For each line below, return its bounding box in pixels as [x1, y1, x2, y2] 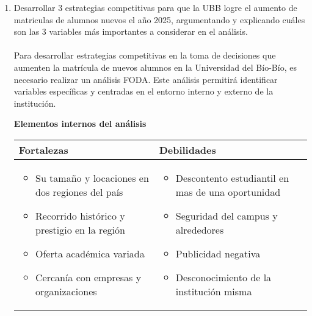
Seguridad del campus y [175, 208, 278, 223]
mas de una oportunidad [175, 184, 281, 199]
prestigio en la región [35, 222, 125, 237]
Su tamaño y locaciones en [35, 170, 149, 185]
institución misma [175, 284, 252, 298]
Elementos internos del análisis [13, 117, 147, 130]
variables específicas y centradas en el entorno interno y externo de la [13, 85, 274, 98]
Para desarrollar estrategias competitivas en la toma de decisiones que [13, 49, 276, 62]
